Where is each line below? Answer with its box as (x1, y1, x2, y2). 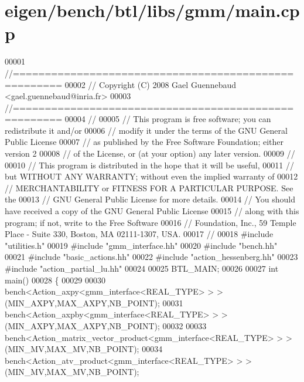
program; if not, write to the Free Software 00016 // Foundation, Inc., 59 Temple (5, 216, 296, 228)
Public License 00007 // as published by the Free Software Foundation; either (5, 136, 283, 148)
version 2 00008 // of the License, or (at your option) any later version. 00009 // (5, 147, 295, 160)
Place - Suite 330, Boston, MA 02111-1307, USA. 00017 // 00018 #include (5, 228, 274, 240)
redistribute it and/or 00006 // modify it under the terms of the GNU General (5, 124, 288, 136)
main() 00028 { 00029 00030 (5, 273, 105, 286)
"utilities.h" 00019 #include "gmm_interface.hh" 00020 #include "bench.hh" (5, 239, 278, 251)
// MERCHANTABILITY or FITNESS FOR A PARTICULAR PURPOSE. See (5, 181, 293, 194)
